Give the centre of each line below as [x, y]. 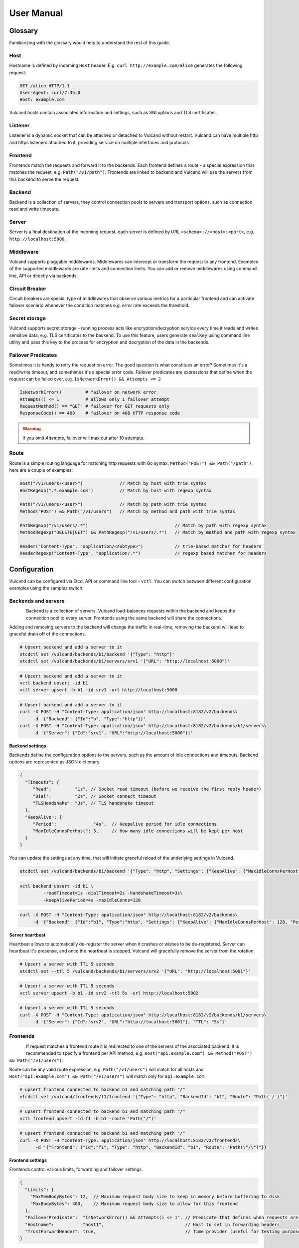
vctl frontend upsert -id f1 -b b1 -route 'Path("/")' [88, 1118]
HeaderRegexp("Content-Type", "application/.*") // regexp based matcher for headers [143, 553]
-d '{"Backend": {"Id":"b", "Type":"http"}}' [89, 719]
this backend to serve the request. [44, 179]
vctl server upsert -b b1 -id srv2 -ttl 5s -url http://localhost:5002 [109, 993]
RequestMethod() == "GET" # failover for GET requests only [95, 406]
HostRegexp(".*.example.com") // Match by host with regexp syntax [116, 490]
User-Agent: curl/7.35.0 [50, 93]
